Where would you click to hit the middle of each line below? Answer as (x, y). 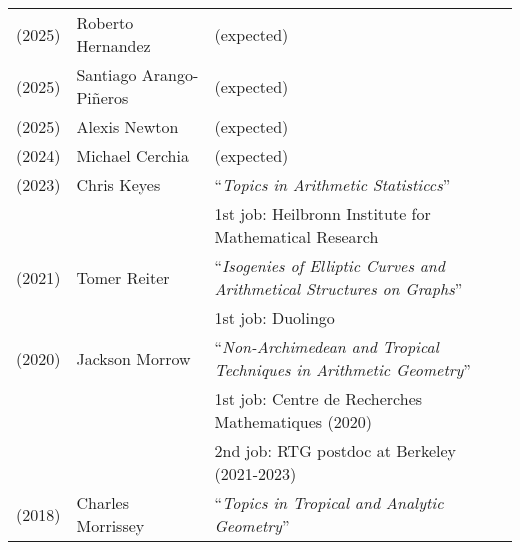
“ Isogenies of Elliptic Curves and (330, 265)
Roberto (105, 22)
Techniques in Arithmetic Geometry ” (342, 369)
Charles (103, 502)
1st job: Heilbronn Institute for (322, 213)
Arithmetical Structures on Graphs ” (338, 288)
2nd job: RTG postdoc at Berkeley (335, 450)
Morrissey (110, 525)
